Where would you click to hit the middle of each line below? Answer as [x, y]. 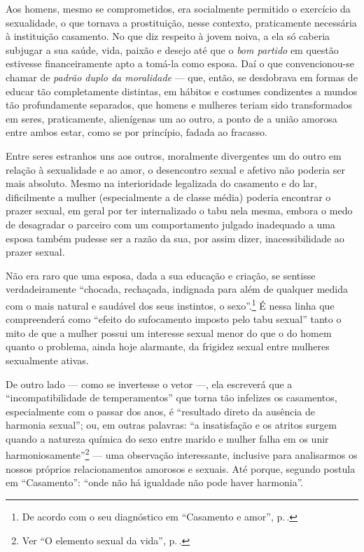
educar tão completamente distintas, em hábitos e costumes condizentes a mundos [182, 91]
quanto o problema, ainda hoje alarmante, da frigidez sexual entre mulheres [168, 346]
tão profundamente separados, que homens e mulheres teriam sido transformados [179, 105]
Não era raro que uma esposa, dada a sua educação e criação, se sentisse [161, 275]
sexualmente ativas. [47, 360]
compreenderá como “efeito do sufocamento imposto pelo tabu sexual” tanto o [174, 319]
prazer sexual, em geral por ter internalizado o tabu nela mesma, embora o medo [179, 211]
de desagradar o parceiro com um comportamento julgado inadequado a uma [170, 224]
